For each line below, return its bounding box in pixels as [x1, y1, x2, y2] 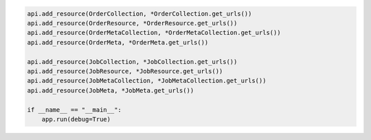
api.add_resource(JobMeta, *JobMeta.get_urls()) [27, 86, 194, 94]
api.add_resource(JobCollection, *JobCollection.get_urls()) [27, 58, 238, 65]
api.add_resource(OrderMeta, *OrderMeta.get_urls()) [27, 38, 209, 46]
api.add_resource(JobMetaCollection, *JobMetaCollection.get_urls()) [27, 77, 267, 85]
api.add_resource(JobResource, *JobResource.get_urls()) [27, 67, 223, 75]
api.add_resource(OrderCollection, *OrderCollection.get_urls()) [27, 10, 252, 17]
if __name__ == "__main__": [27, 106, 122, 113]
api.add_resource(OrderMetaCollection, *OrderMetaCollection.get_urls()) [27, 29, 281, 37]
